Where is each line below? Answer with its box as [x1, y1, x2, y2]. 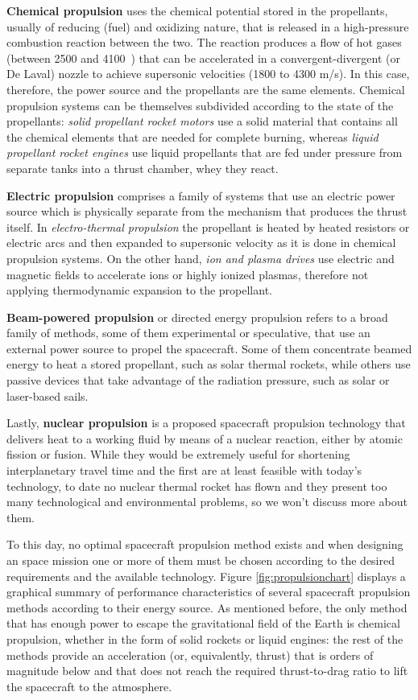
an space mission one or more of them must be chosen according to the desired [6, 552, 395, 568]
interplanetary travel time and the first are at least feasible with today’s [6, 462, 362, 479]
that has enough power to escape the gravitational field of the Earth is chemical [6, 615, 400, 632]
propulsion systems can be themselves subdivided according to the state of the [6, 97, 394, 113]
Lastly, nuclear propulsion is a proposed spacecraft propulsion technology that [6, 414, 406, 431]
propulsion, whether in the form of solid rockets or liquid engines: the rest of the [6, 630, 404, 647]
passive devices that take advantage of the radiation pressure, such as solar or [6, 372, 390, 389]
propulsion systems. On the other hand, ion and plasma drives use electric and [6, 249, 395, 266]
